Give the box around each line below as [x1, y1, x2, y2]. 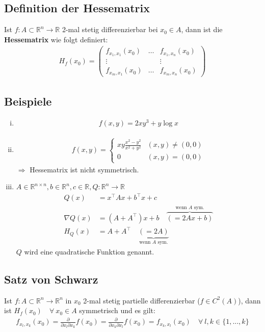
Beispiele [4, 93, 52, 109]
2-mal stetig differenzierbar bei [62, 24, 158, 35]
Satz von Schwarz [4, 271, 98, 287]
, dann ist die [181, 24, 223, 35]
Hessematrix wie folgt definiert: [4, 34, 108, 44]
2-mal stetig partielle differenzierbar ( [83, 295, 200, 305]
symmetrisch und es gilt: [79, 305, 155, 316]
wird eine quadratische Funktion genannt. [24, 246, 154, 257]
